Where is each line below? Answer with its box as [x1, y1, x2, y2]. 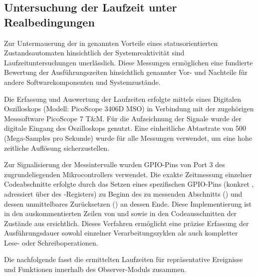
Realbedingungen [4, 14, 95, 29]
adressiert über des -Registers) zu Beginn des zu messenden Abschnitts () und [4, 188, 243, 199]
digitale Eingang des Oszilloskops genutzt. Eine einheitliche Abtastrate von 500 [4, 123, 246, 133]
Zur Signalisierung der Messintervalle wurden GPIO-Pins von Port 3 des [4, 159, 225, 170]
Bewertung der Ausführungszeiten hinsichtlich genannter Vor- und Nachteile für [4, 67, 248, 77]
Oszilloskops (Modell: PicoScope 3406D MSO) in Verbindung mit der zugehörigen [4, 103, 254, 114]
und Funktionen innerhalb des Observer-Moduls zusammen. [4, 264, 187, 275]
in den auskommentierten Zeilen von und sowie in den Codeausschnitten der [4, 208, 237, 219]
